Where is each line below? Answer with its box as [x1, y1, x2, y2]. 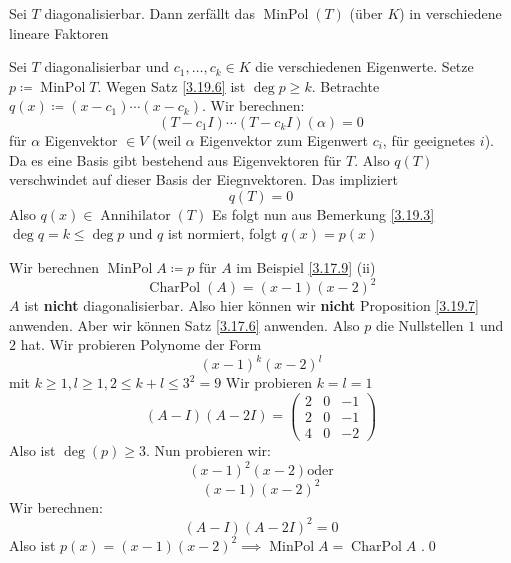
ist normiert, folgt [168, 223, 277, 244]
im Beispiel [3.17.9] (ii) [236, 256, 376, 277]
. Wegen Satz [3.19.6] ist [97, 75, 246, 96]
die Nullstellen [375, 314, 464, 335]
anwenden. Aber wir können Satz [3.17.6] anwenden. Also [9, 314, 360, 335]
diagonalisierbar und [44, 56, 170, 77]
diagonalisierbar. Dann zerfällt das [44, 3, 255, 23]
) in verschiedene [399, 3, 502, 23]
